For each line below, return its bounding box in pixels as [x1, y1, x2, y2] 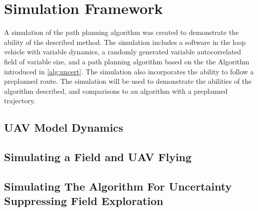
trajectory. [4, 95, 36, 106]
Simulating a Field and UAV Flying [4, 149, 192, 165]
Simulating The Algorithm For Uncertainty [4, 178, 232, 194]
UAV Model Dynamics [4, 120, 123, 135]
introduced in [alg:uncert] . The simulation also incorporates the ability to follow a [4, 66, 254, 76]
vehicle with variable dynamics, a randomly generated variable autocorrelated [4, 46, 242, 57]
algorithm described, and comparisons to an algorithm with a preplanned [4, 85, 228, 96]
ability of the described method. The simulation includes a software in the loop [4, 36, 246, 47]
